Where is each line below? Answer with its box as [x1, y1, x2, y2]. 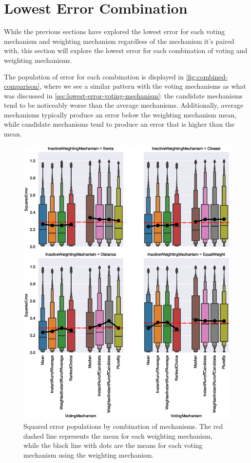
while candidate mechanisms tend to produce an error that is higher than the [4, 119, 235, 129]
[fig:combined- [186, 71, 228, 81]
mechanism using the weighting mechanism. [23, 449, 154, 460]
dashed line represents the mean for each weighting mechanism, [23, 430, 212, 441]
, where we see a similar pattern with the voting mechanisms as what [39, 81, 246, 91]
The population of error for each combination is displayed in [4, 71, 184, 81]
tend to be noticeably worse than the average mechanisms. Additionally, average [4, 100, 244, 110]
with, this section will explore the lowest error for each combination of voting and [4, 45, 248, 56]
